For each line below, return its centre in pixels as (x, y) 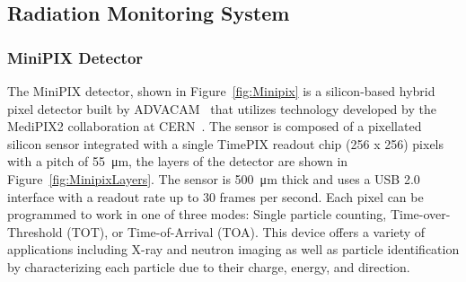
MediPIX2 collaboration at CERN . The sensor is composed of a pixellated (215, 126)
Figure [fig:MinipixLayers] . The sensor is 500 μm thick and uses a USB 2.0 (214, 178)
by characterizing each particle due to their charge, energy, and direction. (209, 266)
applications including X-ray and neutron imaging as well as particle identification (233, 249)
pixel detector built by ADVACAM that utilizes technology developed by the (222, 108)
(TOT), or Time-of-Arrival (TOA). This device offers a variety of (246, 231)
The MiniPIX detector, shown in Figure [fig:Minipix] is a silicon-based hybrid (221, 91)
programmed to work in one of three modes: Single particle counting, (197, 214)
